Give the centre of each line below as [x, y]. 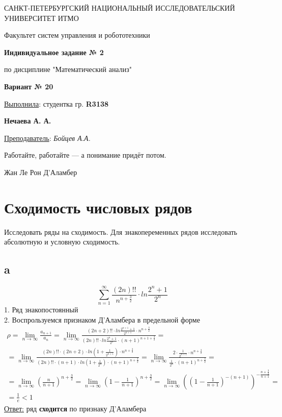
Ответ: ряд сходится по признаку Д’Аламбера [75, 408]
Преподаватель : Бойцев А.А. [47, 138]
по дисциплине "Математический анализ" [68, 69]
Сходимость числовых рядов [98, 207]
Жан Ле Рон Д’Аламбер [41, 172]
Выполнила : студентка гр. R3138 [57, 103]
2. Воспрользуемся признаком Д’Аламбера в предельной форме [102, 319]
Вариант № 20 [29, 86]
